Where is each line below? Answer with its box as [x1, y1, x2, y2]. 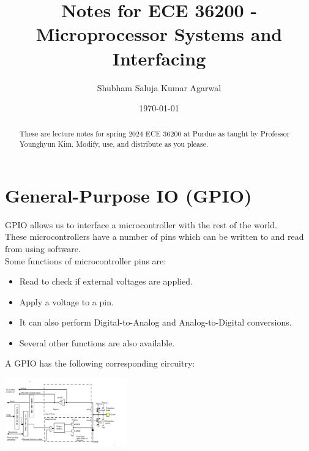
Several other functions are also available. [19, 336, 175, 349]
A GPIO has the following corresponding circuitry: [5, 357, 195, 370]
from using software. [5, 242, 81, 255]
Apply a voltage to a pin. [19, 295, 114, 308]
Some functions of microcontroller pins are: [5, 254, 166, 267]
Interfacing [112, 45, 206, 70]
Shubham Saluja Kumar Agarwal [97, 81, 222, 94]
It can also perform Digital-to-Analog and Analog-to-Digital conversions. [19, 316, 292, 329]
